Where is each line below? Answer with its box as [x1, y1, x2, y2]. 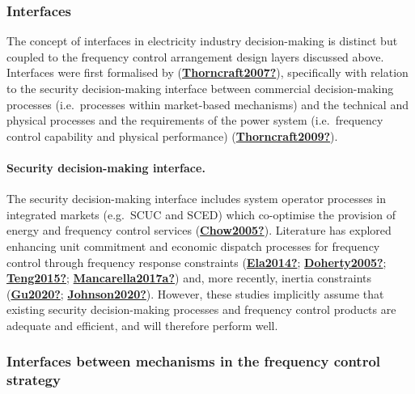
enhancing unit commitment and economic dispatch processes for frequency [6, 237, 380, 254]
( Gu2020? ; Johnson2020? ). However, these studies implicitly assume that [6, 285, 384, 302]
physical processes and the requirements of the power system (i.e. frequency [6, 112, 383, 129]
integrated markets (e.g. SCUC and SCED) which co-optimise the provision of [6, 205, 396, 222]
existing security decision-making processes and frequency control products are [6, 301, 396, 318]
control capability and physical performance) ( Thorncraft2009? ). [6, 127, 338, 144]
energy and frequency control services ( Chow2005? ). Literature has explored [6, 222, 392, 239]
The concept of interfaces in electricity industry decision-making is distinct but [6, 32, 398, 49]
